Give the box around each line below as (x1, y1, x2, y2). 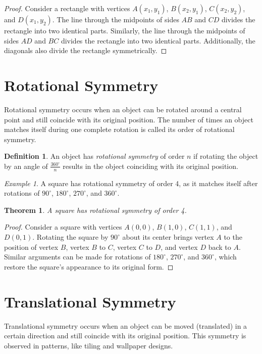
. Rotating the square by (32, 232, 109, 242)
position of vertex (4, 241, 59, 252)
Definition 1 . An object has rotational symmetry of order (4, 151, 185, 161)
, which (214, 251, 237, 262)
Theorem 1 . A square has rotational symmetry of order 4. (4, 204, 187, 215)
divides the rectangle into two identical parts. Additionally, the (61, 35, 255, 46)
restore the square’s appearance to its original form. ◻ (4, 261, 174, 272)
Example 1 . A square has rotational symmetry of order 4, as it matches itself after (4, 178, 258, 188)
